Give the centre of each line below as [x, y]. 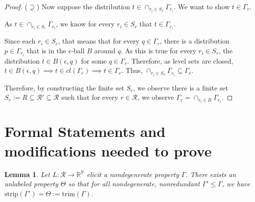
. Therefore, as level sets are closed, [180, 60]
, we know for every [85, 24]
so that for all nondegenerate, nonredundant [134, 184]
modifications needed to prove [108, 150]
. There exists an [211, 174]
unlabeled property [31, 184]
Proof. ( [16, 6]
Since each [20, 41]
